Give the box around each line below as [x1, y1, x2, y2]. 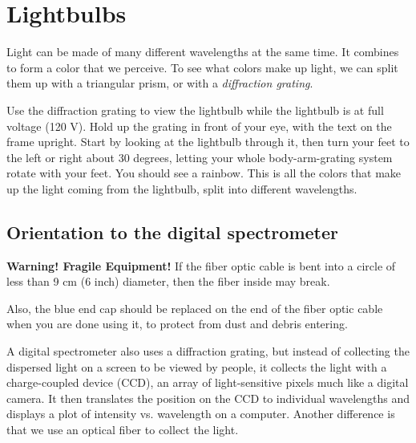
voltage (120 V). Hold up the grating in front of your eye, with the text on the [6, 117, 392, 134]
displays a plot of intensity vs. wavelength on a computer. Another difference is [6, 405, 395, 422]
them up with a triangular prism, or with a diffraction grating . [6, 75, 313, 91]
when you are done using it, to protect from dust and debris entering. [6, 315, 348, 332]
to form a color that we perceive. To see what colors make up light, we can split [6, 59, 398, 75]
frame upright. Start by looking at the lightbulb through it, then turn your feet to [6, 133, 410, 150]
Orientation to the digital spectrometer [6, 219, 338, 244]
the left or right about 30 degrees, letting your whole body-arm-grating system [6, 148, 393, 165]
